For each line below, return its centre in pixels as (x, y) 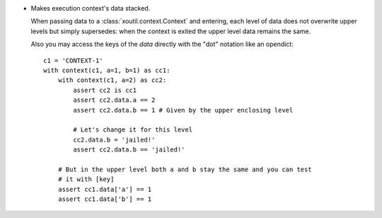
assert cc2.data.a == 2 (114, 100)
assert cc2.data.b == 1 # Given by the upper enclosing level (183, 110)
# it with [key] (86, 179)
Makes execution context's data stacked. (91, 8)
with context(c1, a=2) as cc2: (112, 80)
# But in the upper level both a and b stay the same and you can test (185, 169)
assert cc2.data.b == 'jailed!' (129, 150)
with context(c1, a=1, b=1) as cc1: (107, 70)
